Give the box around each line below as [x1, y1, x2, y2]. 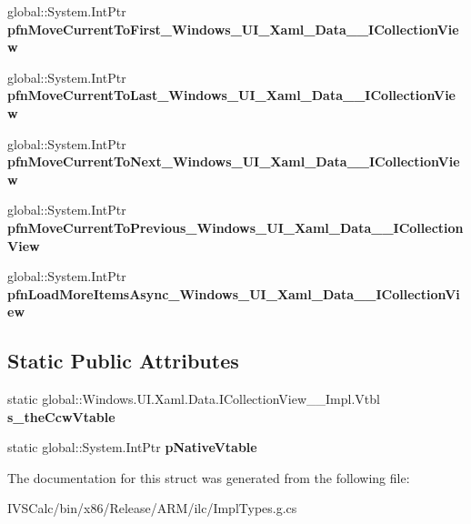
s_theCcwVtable [7, 407, 115, 426]
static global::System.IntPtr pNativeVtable [7, 438, 257, 457]
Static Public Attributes [7, 347, 239, 375]
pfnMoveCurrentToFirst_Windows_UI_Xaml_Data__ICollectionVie [7, 19, 459, 38]
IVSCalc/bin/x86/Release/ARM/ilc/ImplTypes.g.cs [7, 499, 297, 518]
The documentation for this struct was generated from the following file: [7, 468, 410, 487]
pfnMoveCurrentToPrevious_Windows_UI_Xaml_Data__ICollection [7, 217, 464, 237]
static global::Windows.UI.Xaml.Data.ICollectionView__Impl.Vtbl [7, 389, 380, 408]
